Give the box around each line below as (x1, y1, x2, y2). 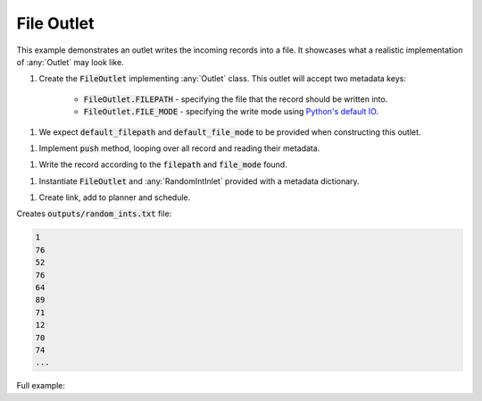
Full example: (16, 380, 66, 391)
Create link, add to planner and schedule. (38, 192, 191, 203)
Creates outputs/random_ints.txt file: (16, 208, 172, 219)
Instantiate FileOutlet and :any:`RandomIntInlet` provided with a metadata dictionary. (38, 175, 361, 187)
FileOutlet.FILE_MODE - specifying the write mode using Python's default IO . (83, 106, 379, 117)
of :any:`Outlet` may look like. (16, 56, 124, 67)
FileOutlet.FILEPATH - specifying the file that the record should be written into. (83, 94, 388, 104)
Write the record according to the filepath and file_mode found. (38, 159, 287, 170)
